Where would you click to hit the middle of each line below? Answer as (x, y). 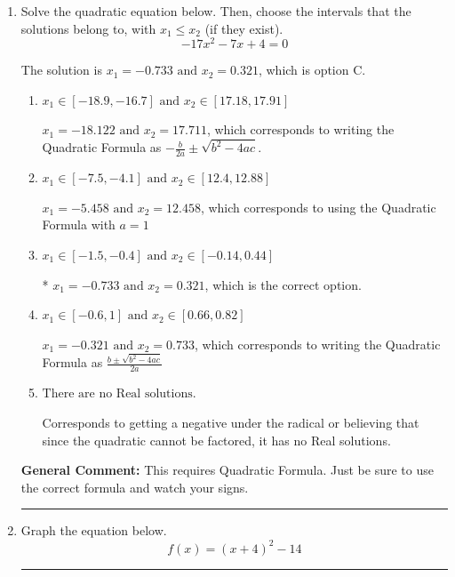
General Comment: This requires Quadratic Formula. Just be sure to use (227, 470)
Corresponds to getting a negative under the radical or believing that (231, 423)
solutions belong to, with (88, 28)
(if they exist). (244, 28)
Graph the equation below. (94, 530)
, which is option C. (312, 70)
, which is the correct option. (283, 284)
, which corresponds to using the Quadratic (318, 207)
